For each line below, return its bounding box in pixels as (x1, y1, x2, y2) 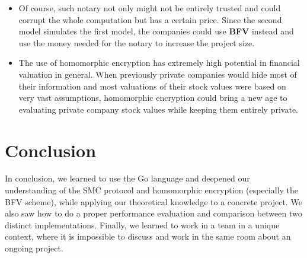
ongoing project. (5, 242, 63, 254)
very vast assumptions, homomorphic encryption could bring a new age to (18, 91, 287, 104)
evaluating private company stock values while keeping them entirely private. (18, 103, 298, 115)
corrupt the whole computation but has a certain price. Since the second (18, 13, 282, 26)
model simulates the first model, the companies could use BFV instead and (18, 25, 294, 37)
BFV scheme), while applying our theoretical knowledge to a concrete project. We (5, 195, 302, 208)
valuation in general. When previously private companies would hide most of (18, 68, 297, 80)
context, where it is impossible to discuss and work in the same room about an (5, 230, 291, 243)
